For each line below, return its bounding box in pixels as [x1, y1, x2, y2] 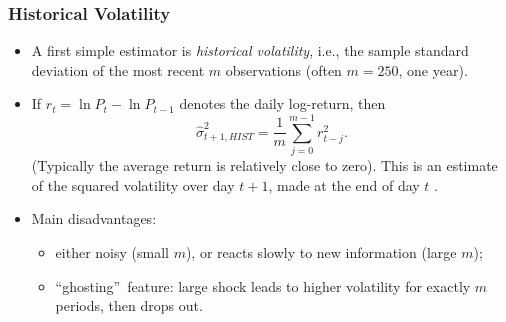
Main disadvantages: [31, 208, 157, 229]
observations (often [225, 59, 342, 80]
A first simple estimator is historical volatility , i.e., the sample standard [31, 40, 469, 61]
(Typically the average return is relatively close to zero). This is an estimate [31, 155, 498, 176]
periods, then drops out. [55, 295, 203, 316]
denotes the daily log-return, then [179, 93, 386, 114]
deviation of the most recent [31, 59, 205, 80]
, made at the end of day [268, 174, 420, 195]
